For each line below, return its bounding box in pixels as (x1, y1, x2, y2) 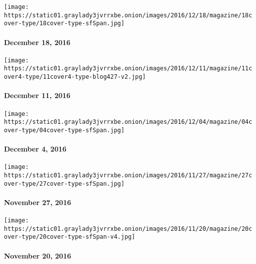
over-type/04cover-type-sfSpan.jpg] (4, 126, 125, 134)
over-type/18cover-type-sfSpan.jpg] (4, 20, 125, 27)
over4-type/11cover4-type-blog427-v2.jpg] (4, 73, 146, 81)
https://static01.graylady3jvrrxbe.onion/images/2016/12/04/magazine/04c (4, 118, 253, 126)
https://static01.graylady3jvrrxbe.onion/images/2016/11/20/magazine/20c (4, 225, 253, 232)
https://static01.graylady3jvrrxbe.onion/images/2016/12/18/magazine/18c (4, 11, 253, 19)
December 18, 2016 (4, 37, 71, 47)
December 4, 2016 (4, 144, 67, 154)
